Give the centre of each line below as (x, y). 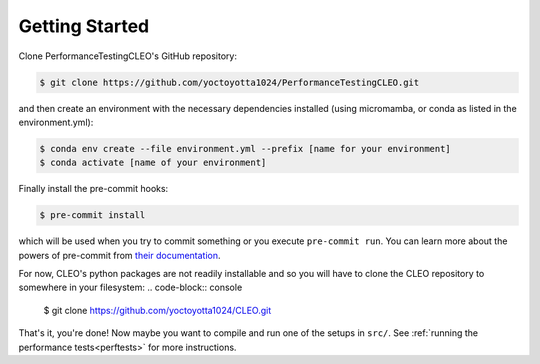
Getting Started (84, 26)
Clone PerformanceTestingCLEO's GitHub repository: (127, 56)
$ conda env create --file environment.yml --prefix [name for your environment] (245, 148)
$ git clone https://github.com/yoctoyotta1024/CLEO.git (157, 310)
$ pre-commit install (92, 215)
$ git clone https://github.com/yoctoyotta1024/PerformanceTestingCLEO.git (229, 82)
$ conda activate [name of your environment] (153, 163)
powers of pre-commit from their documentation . (119, 255)
